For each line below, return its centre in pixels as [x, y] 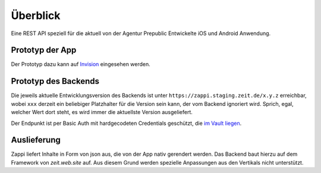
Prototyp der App [44, 50]
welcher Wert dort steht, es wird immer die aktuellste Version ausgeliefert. [102, 112]
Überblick [36, 15]
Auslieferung [36, 140]
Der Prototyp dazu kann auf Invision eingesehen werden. [81, 64]
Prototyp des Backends [55, 81]
